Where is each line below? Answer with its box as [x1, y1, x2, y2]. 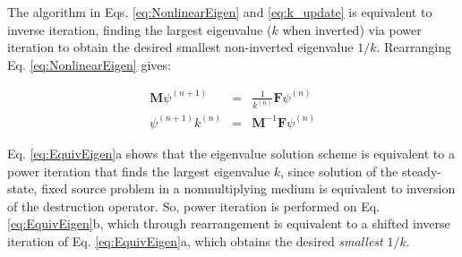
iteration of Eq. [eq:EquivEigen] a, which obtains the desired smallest [7, 231, 383, 250]
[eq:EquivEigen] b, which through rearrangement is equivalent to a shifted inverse [7, 214, 450, 233]
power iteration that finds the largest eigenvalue [7, 161, 270, 180]
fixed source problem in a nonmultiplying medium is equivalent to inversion [41, 179, 456, 198]
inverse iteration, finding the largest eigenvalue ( [7, 20, 272, 39]
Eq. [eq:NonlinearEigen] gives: [7, 55, 171, 73]
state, [7, 179, 38, 198]
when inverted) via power [282, 20, 422, 39]
